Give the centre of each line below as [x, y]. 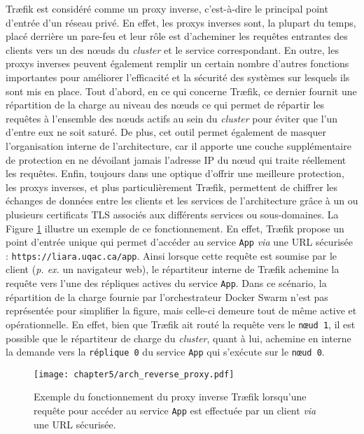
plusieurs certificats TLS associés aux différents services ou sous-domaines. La [172, 214]
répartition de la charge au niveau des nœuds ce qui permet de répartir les [165, 105]
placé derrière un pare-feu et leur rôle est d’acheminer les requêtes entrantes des [177, 36]
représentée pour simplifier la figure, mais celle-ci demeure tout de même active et [181, 310]
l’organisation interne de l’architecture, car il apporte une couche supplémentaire [178, 145]
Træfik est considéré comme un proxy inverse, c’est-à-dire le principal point [167, 8]
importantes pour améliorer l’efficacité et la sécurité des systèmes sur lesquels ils [178, 77]
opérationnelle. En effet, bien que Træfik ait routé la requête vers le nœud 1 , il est [181, 324]
